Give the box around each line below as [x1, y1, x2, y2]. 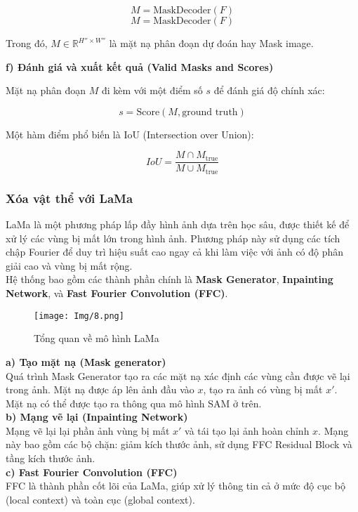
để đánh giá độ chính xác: [213, 83, 325, 98]
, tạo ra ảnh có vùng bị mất [203, 382, 323, 397]
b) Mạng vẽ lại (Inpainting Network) [6, 409, 188, 424]
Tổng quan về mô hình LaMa [34, 331, 159, 346]
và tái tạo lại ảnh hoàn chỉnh [185, 423, 310, 438]
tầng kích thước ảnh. [6, 451, 95, 466]
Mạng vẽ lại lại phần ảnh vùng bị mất [6, 423, 170, 438]
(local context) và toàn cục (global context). [6, 492, 195, 506]
